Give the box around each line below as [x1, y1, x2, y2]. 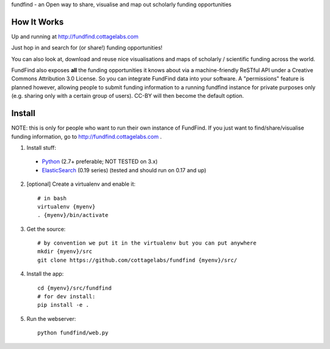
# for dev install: [37, 293, 96, 300]
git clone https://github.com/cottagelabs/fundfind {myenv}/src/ [37, 257, 238, 263]
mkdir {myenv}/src [37, 248, 93, 255]
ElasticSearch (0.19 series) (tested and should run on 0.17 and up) [42, 166, 207, 174]
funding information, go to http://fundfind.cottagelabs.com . [11, 133, 162, 140]
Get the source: [26, 225, 66, 232]
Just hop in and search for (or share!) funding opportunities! [11, 44, 163, 51]
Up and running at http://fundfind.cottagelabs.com [11, 32, 139, 40]
